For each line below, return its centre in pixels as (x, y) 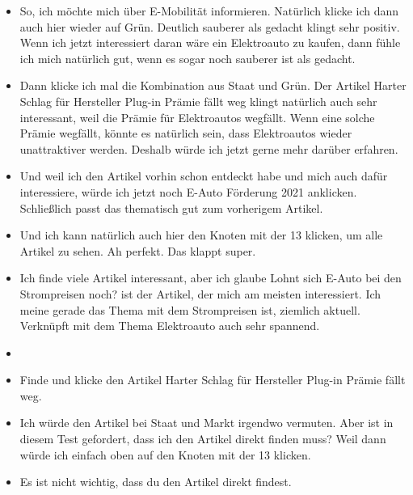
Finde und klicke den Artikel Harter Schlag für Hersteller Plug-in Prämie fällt (213, 380)
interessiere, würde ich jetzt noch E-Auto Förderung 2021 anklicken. (188, 191)
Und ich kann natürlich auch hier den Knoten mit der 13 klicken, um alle (201, 235)
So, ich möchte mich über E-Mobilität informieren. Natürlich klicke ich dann (209, 11)
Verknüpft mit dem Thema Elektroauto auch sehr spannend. (170, 326)
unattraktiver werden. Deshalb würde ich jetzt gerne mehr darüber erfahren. (209, 148)
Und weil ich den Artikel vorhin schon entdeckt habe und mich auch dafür (204, 176)
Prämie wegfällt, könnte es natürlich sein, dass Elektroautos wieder (186, 133)
